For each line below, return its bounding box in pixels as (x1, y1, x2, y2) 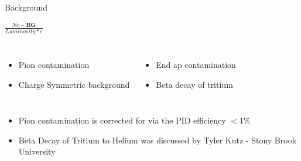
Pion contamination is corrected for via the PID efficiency (18, 114, 226, 126)
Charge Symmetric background (18, 78, 130, 90)
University (18, 145, 56, 157)
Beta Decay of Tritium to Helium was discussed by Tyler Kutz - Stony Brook (18, 133, 297, 146)
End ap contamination (156, 58, 236, 70)
